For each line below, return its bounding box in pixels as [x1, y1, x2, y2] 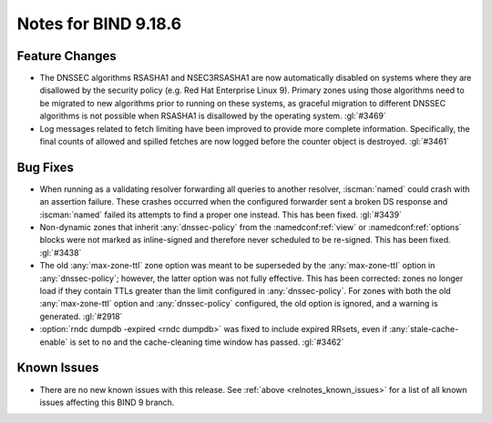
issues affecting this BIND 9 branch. [39, 397, 175, 408]
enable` [39, 337, 68, 347]
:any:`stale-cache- [388, 324, 459, 335]
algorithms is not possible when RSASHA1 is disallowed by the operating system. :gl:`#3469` [39, 110, 386, 122]
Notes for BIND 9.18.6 [16, 14, 182, 34]
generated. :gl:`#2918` [39, 310, 123, 322]
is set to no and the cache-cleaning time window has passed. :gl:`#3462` [69, 337, 344, 347]
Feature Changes [16, 48, 118, 64]
